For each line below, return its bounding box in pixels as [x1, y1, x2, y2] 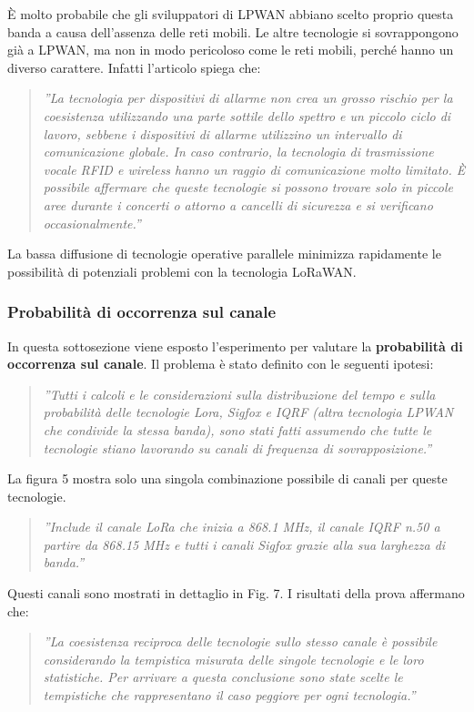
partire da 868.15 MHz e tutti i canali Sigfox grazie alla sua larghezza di [43, 534, 446, 554]
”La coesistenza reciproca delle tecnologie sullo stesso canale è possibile [43, 632, 438, 651]
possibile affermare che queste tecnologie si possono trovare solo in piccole [43, 178, 453, 197]
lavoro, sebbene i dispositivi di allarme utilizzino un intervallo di [43, 124, 402, 143]
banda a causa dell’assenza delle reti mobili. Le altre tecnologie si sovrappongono [7, 22, 459, 41]
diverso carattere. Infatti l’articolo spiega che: [7, 57, 261, 76]
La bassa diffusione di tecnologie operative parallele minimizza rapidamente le [7, 244, 441, 263]
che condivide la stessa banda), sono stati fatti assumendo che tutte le [43, 420, 432, 439]
